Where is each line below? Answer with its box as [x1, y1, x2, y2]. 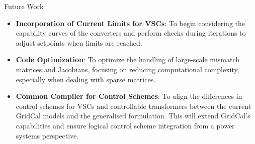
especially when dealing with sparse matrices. [16, 74, 156, 84]
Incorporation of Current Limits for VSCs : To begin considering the [16, 18, 245, 28]
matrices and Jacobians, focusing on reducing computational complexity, [16, 64, 239, 74]
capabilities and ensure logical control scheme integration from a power [16, 120, 235, 130]
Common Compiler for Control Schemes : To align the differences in [16, 91, 242, 101]
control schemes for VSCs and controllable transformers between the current [16, 100, 251, 111]
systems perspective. [16, 130, 79, 140]
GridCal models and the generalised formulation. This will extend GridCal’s [16, 110, 250, 121]
